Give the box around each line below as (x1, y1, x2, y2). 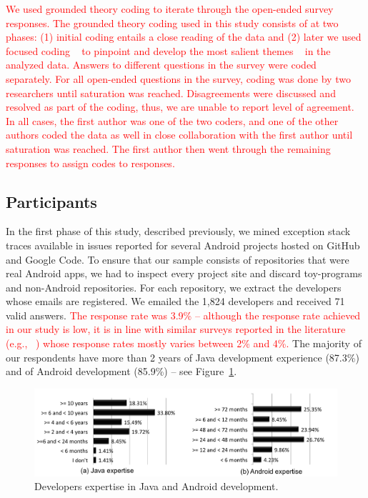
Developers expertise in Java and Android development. (34, 479, 279, 494)
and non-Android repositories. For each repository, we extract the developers (6, 279, 342, 294)
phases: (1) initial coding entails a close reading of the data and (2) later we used (6, 29, 362, 44)
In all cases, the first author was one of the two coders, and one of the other (6, 113, 339, 128)
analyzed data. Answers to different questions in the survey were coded (6, 57, 317, 72)
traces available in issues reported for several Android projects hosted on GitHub (6, 237, 360, 252)
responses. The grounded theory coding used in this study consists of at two (6, 15, 339, 30)
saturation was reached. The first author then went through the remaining (6, 141, 331, 156)
